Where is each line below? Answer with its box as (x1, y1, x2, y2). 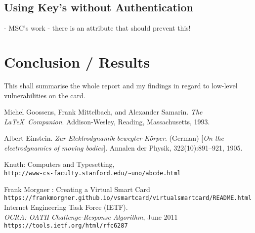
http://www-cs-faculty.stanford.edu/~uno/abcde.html (4, 170, 181, 177)
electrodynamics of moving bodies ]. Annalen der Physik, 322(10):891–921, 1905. (4, 142, 243, 153)
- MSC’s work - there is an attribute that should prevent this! (4, 23, 191, 33)
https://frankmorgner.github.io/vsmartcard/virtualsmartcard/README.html (4, 194, 252, 202)
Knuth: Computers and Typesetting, (4, 159, 115, 169)
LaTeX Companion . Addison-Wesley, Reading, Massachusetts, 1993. (4, 116, 210, 126)
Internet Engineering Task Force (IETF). (4, 201, 128, 212)
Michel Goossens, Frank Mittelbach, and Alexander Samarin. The (4, 107, 203, 117)
